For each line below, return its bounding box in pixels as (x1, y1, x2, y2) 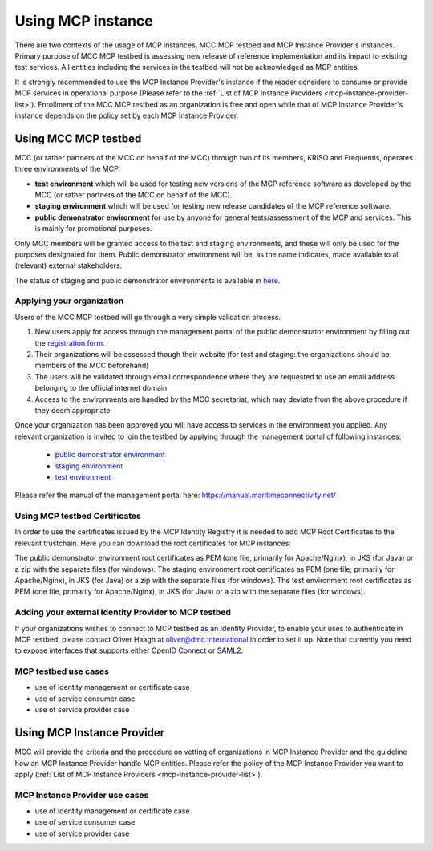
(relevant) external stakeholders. (14, 261, 123, 270)
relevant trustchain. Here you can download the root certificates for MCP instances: (14, 538, 292, 548)
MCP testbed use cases (14, 666, 110, 677)
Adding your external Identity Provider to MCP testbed (14, 606, 232, 618)
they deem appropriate (34, 405, 111, 415)
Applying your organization (14, 295, 124, 306)
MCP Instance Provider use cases (14, 789, 149, 800)
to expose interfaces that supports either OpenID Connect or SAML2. (14, 646, 244, 655)
